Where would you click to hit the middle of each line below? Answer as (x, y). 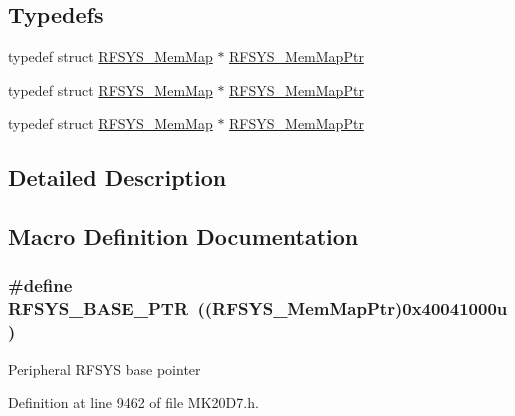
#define (40, 285)
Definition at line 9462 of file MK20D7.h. (133, 402)
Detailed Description (117, 177)
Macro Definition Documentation (183, 236)
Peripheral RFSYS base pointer (104, 368)
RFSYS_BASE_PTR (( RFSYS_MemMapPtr (201, 308)
